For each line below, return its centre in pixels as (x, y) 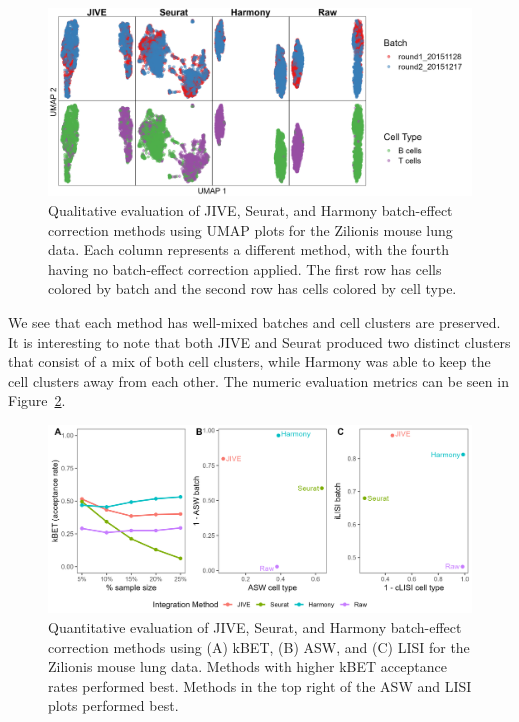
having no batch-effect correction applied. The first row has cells (245, 268)
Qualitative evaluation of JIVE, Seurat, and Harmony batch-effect (250, 209)
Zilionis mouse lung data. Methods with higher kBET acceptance (247, 666)
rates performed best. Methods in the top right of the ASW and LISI (260, 685)
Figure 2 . (37, 400)
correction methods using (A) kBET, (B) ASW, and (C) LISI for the (259, 646)
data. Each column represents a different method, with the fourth (249, 249)
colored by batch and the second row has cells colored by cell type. (252, 288)
